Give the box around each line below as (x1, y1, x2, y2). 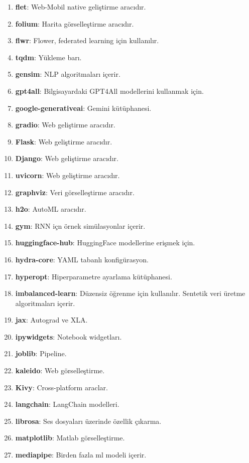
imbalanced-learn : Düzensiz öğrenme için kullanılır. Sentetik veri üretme (15, 288, 245, 298)
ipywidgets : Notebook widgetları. (15, 331, 122, 342)
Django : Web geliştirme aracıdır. (15, 153, 118, 164)
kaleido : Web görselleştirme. (15, 365, 105, 376)
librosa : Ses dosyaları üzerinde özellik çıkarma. (15, 415, 162, 426)
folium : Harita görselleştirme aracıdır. (15, 18, 134, 29)
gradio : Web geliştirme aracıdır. (15, 119, 115, 130)
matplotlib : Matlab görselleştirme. (15, 432, 125, 443)
